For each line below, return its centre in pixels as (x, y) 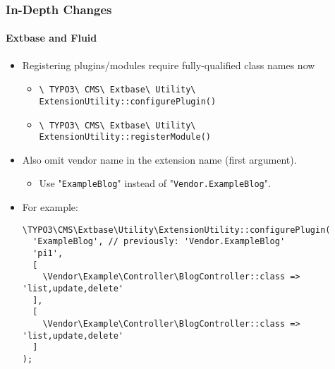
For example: (50, 207)
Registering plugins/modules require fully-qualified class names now (169, 65)
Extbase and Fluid (51, 38)
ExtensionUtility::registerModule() (125, 137)
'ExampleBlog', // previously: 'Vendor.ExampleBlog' (159, 242)
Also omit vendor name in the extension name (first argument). (159, 159)
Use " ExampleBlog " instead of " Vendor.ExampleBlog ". (155, 183)
